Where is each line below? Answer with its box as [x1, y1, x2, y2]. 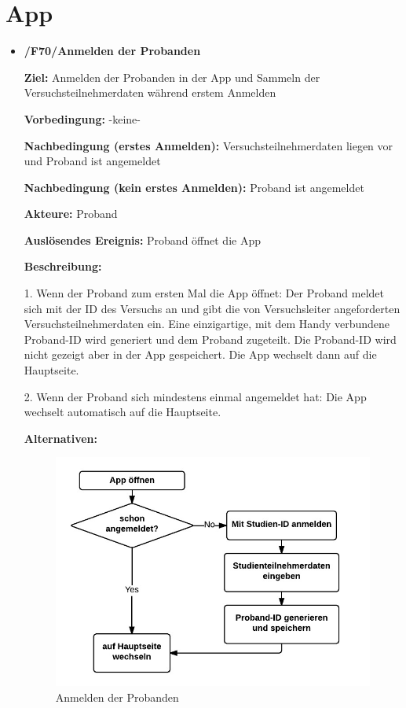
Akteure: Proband [24, 205, 118, 222]
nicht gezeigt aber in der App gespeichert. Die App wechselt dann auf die [24, 346, 377, 363]
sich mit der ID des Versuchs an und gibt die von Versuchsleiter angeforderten [24, 300, 401, 316]
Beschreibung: [24, 258, 102, 275]
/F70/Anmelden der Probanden [24, 42, 201, 59]
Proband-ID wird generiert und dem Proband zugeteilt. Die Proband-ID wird [24, 330, 397, 347]
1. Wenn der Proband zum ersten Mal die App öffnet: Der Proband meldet [24, 285, 385, 301]
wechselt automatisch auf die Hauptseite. [24, 404, 221, 420]
